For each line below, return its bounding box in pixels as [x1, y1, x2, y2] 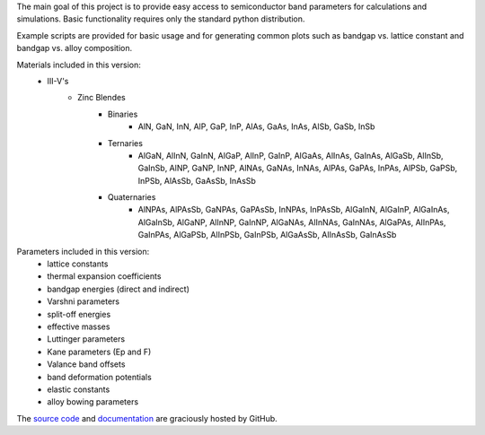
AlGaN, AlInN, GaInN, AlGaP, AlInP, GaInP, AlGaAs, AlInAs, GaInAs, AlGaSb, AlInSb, [137, 150, 444, 161]
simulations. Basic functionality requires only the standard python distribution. [16, 13, 305, 24]
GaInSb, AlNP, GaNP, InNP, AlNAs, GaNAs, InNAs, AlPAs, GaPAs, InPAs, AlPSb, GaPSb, [137, 162, 458, 174]
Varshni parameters [47, 296, 120, 307]
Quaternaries [108, 192, 156, 203]
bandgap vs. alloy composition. [16, 43, 133, 54]
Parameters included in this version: [16, 246, 150, 257]
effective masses [47, 321, 110, 332]
